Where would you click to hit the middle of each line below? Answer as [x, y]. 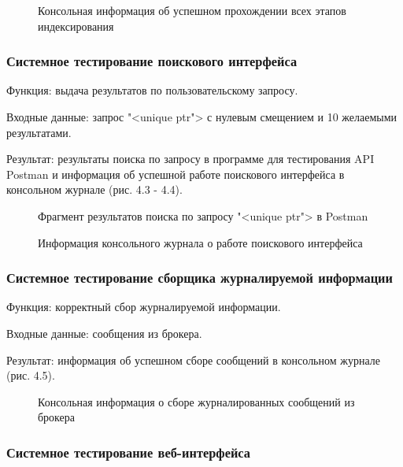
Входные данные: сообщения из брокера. [104, 333]
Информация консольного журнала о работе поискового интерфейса [200, 242]
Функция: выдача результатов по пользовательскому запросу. [152, 90]
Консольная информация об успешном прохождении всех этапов [192, 10]
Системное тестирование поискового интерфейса [152, 61]
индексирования [76, 26]
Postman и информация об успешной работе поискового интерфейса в [176, 174]
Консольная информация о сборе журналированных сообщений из [196, 401]
